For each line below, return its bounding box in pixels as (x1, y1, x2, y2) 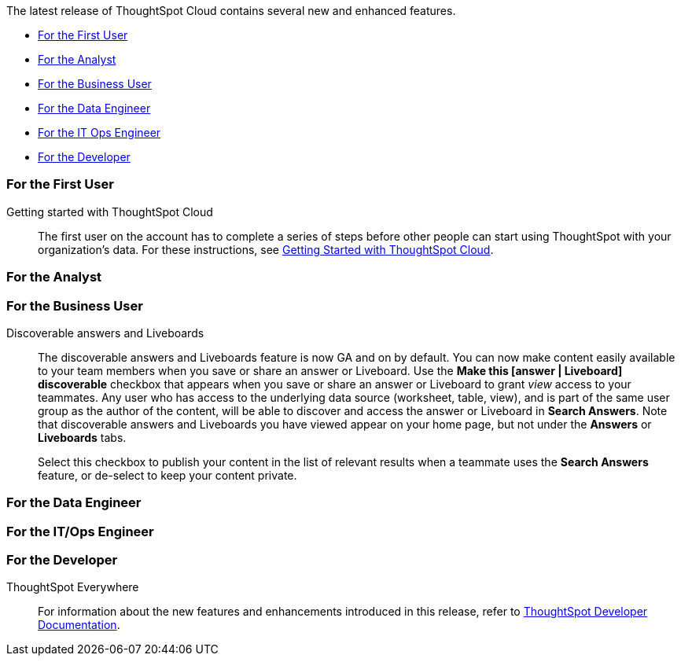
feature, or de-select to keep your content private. (38, 468, 297, 482)
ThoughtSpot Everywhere (6, 580, 139, 594)
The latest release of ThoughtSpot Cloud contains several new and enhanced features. (6, 4, 456, 17)
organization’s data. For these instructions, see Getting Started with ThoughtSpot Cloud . (38, 242, 494, 256)
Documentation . (38, 618, 120, 632)
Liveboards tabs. (38, 430, 127, 444)
